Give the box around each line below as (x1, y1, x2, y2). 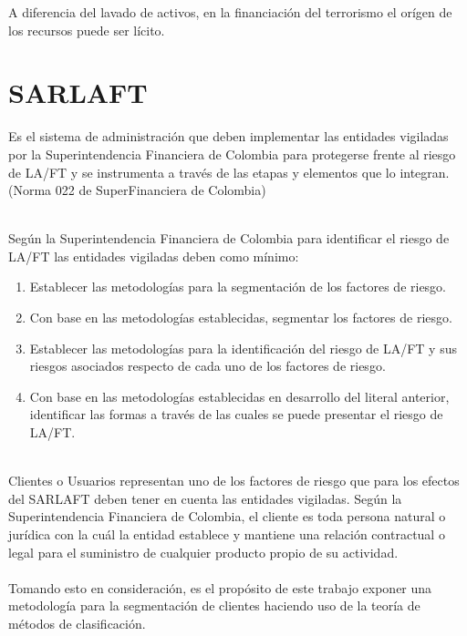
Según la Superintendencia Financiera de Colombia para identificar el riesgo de (8, 229, 450, 248)
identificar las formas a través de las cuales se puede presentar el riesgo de (29, 405, 443, 424)
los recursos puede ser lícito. (8, 20, 165, 39)
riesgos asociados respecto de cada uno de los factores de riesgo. (29, 356, 386, 375)
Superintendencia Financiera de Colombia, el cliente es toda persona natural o (8, 507, 446, 526)
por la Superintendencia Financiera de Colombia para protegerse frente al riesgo (8, 144, 456, 163)
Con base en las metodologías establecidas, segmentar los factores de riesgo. (29, 308, 452, 327)
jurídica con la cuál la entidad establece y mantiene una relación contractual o (8, 525, 445, 543)
